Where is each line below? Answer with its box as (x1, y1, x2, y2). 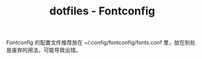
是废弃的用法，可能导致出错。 (6, 46, 81, 54)
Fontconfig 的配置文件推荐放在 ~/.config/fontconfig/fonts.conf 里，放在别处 (6, 39, 196, 46)
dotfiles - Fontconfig (49, 4, 155, 18)
